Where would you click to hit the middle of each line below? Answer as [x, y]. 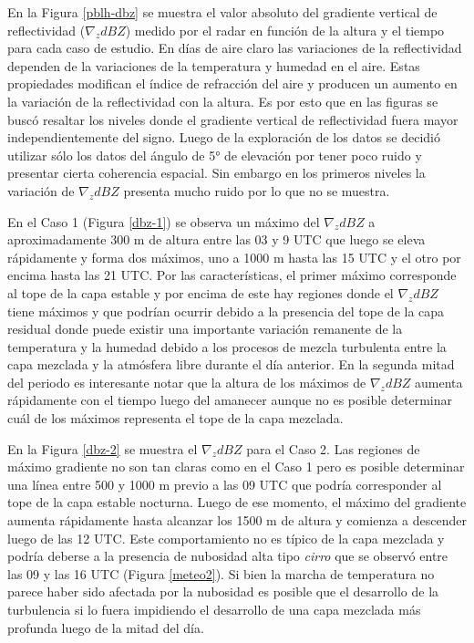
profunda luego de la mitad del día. [106, 627]
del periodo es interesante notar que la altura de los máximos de [187, 382]
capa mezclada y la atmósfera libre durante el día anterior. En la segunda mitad [231, 364]
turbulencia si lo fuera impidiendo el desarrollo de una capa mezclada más [214, 609]
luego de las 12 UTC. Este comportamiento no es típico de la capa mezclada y [226, 538]
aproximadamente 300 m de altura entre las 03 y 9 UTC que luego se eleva [216, 239]
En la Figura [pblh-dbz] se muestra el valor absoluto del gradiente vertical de [222, 12]
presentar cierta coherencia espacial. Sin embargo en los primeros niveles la [216, 173]
